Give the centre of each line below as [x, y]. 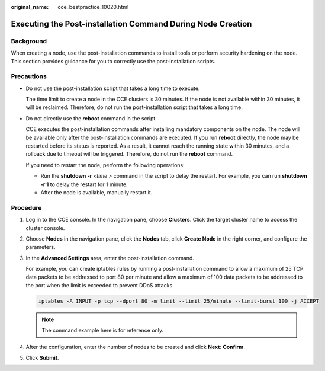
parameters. [41, 247]
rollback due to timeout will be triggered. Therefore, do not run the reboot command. [129, 154]
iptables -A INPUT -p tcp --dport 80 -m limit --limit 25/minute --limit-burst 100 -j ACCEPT [179, 301]
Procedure [26, 207]
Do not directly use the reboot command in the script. [91, 118]
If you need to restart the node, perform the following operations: [105, 165]
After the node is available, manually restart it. [96, 192]
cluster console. [45, 228]
